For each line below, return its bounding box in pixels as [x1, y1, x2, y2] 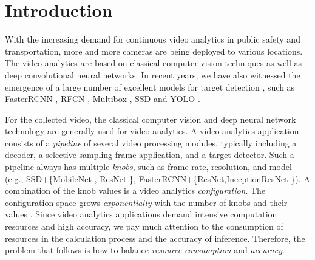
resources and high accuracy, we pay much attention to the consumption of [5, 220, 283, 233]
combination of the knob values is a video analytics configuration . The [5, 184, 266, 197]
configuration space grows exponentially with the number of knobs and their [5, 196, 288, 208]
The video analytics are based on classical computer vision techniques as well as [5, 56, 302, 69]
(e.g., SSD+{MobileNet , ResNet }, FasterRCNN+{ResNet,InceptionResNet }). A [5, 172, 310, 185]
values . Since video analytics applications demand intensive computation [5, 208, 277, 221]
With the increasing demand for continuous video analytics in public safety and [5, 33, 300, 46]
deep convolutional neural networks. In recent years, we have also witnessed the [5, 68, 300, 81]
